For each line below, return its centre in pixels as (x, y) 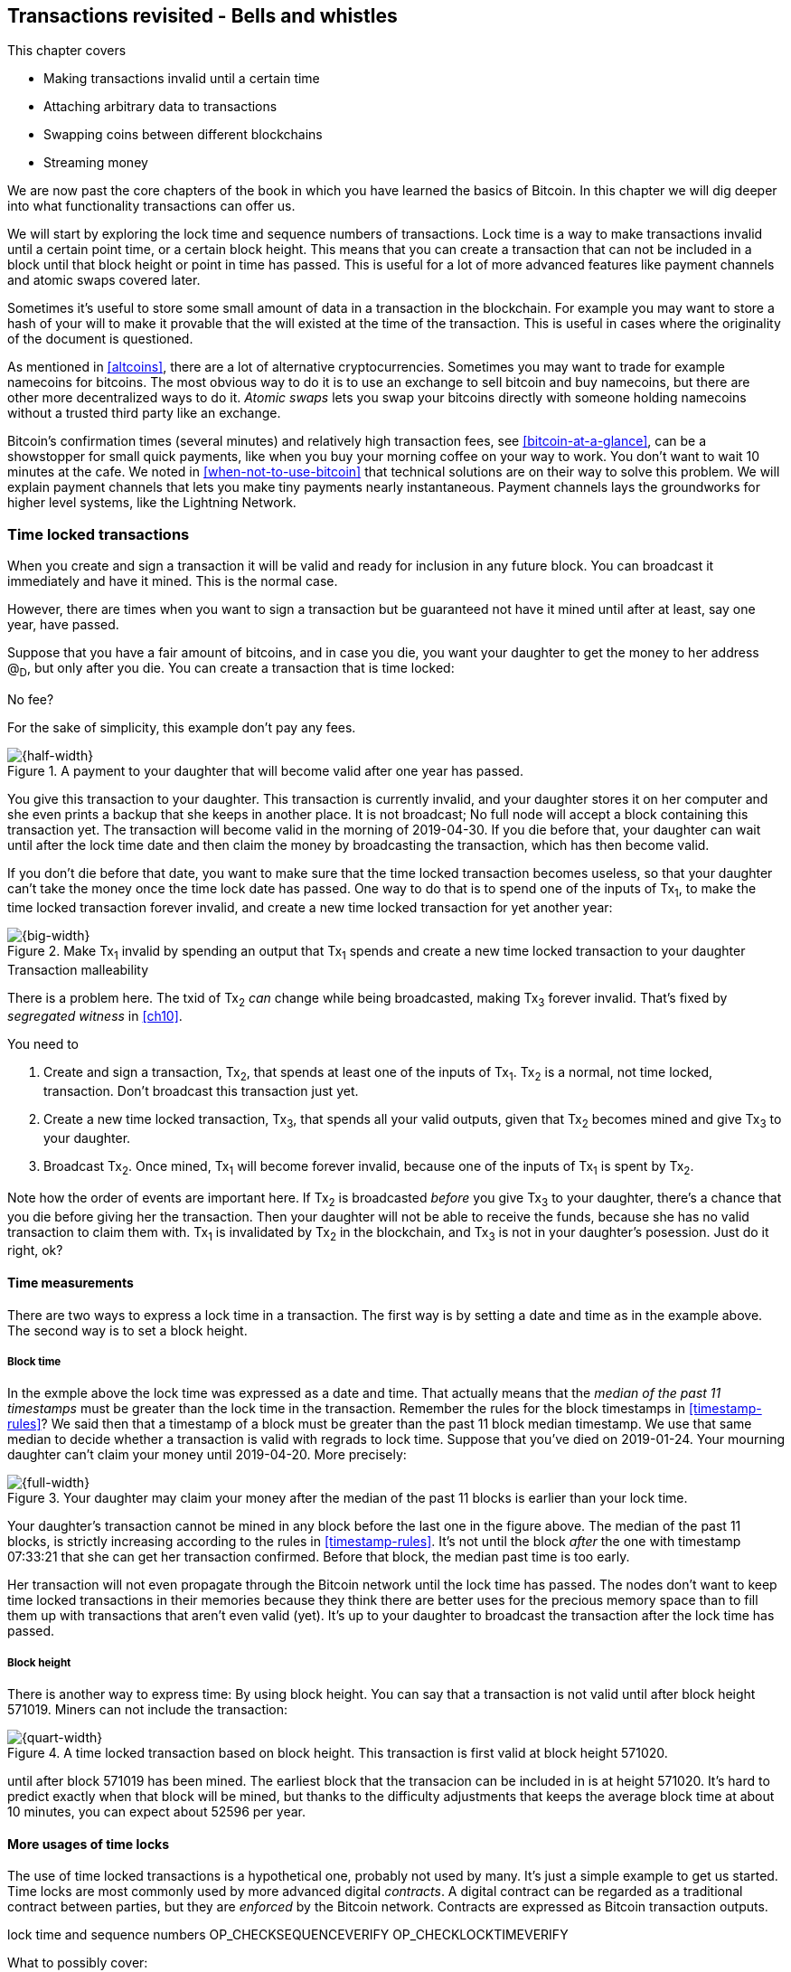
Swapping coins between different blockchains (183, 135)
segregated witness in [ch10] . (95, 1016)
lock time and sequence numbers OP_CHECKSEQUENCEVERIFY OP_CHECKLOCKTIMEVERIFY (288, 1935)
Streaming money (96, 163)
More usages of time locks (89, 1844)
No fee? (31, 699)
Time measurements (71, 1282)
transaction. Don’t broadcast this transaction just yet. (201, 1091)
